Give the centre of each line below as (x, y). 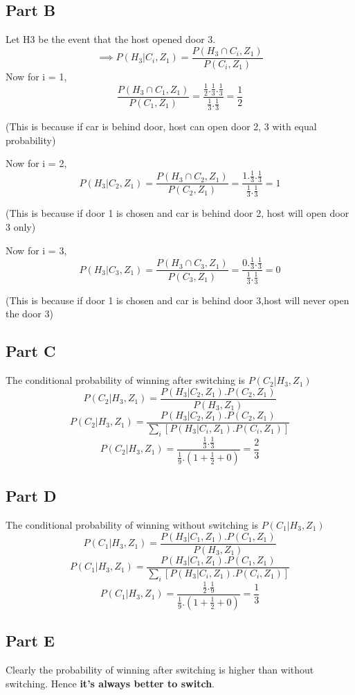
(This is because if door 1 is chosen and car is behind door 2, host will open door (177, 213)
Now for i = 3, (36, 250)
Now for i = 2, (36, 163)
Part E (30, 641)
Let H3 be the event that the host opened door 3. (111, 39)
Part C (31, 351)
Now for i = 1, (36, 76)
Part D (31, 496)
